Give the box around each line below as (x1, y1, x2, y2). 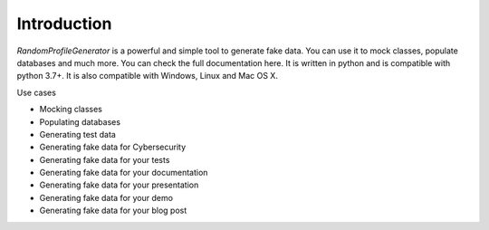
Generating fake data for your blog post (39, 205, 187, 216)
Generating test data (39, 129, 117, 139)
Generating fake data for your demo (39, 192, 174, 203)
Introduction (16, 14, 112, 34)
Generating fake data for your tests (39, 154, 170, 165)
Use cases (16, 87, 56, 98)
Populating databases (39, 116, 121, 127)
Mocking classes (39, 104, 103, 115)
